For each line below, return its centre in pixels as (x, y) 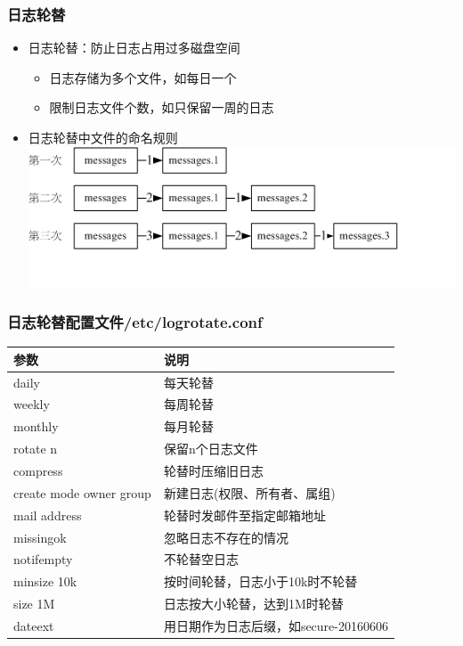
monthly (36, 426)
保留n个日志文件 (211, 449)
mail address (48, 515)
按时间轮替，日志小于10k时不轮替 (260, 581)
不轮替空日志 (201, 559)
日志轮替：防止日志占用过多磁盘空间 (134, 48)
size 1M (34, 604)
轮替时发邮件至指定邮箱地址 (244, 515)
